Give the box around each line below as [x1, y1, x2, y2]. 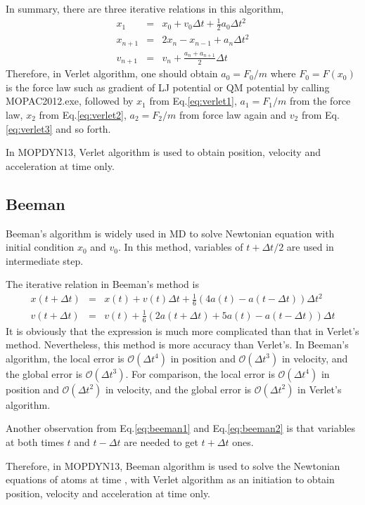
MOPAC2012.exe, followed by [6, 93, 134, 108]
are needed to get [124, 435, 198, 450]
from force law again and [179, 107, 287, 122]
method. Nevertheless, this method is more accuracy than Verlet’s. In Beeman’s [6, 337, 349, 352]
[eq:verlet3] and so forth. [6, 121, 111, 136]
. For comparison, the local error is [125, 366, 275, 381]
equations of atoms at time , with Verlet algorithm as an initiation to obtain [6, 472, 335, 487]
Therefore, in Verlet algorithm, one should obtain [6, 66, 218, 81]
